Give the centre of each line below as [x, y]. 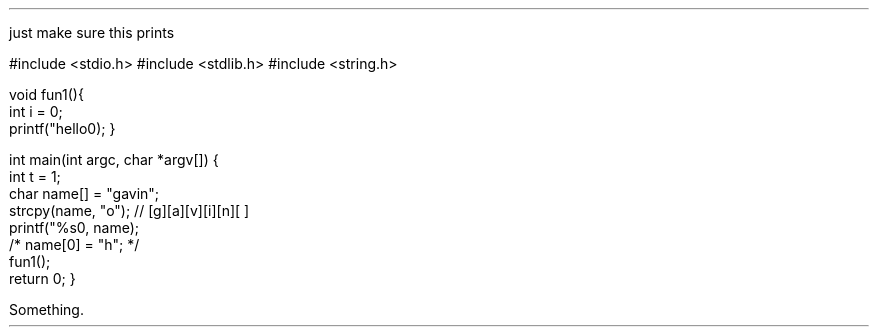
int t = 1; [35, 176]
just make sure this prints [92, 32]
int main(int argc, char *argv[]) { [114, 159]
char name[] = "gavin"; [84, 193]
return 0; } [42, 278]
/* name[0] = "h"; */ [74, 244]
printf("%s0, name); [74, 227]
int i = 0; [36, 111]
